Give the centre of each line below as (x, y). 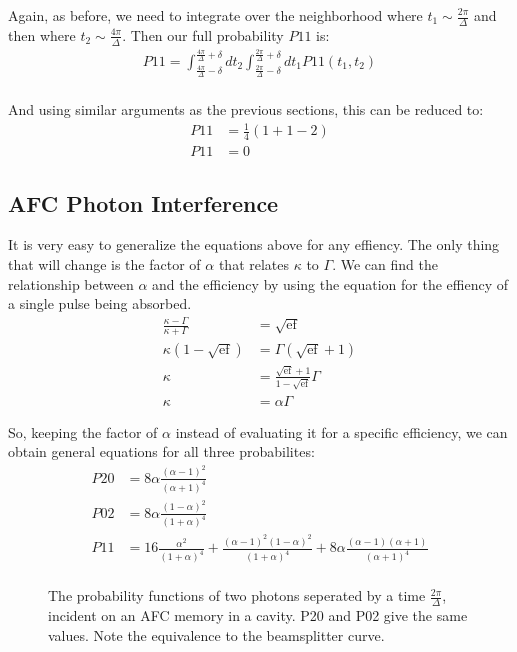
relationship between (71, 283)
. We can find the (385, 264)
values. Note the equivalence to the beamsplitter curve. (216, 634)
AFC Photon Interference (143, 202)
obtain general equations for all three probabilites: (161, 451)
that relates (254, 264)
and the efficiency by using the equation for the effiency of (330, 283)
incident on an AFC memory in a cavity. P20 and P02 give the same (258, 615)
